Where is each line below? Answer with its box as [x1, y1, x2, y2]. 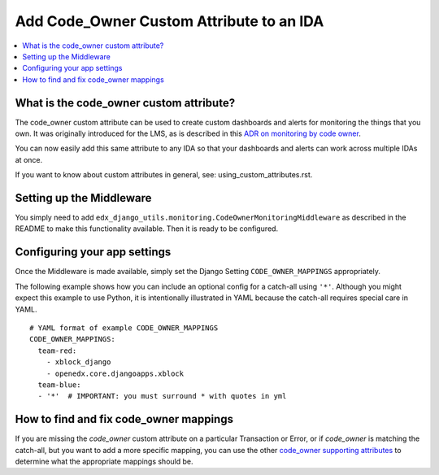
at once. [15, 155, 43, 164]
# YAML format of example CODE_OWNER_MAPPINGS [29, 323, 219, 333]
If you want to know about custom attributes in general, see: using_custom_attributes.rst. [15, 170, 313, 180]
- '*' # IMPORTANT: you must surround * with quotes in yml [37, 391, 287, 401]
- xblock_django [46, 358, 111, 367]
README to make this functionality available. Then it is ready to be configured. [15, 224, 279, 233]
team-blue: [37, 380, 81, 390]
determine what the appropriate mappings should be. [15, 456, 193, 466]
